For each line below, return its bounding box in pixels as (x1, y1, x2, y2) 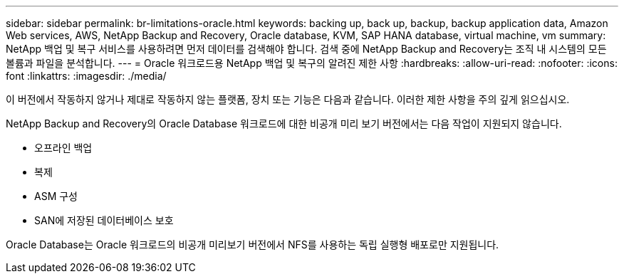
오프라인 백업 (34, 142, 93, 154)
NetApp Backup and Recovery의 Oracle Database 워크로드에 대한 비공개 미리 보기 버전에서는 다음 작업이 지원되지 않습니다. (6, 117, 562, 130)
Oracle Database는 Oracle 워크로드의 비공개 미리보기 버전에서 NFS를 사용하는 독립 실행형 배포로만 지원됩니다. (6, 238, 499, 251)
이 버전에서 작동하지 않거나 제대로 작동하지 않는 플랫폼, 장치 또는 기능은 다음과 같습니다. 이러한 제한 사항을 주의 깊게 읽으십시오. (6, 93, 570, 105)
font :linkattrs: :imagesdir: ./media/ (6, 70, 167, 82)
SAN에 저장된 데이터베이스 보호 (34, 214, 174, 226)
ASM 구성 (34, 190, 78, 202)
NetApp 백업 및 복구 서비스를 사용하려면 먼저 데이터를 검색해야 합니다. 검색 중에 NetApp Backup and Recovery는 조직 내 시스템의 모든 (6, 43, 607, 55)
